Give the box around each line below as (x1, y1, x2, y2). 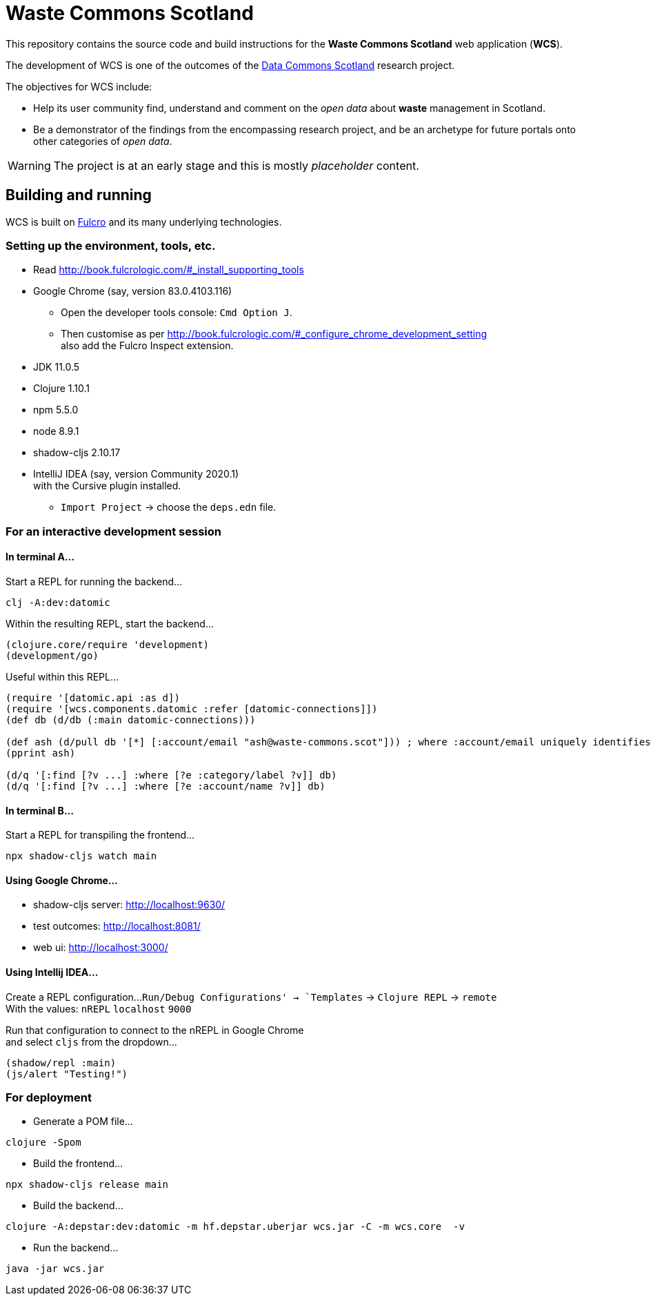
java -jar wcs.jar (6, 1263, 105, 1275)
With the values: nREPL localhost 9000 (6, 1002, 192, 1015)
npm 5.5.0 (33, 404, 79, 416)
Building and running (6, 186, 152, 204)
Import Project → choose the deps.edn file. (61, 501, 277, 513)
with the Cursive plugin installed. (33, 480, 181, 492)
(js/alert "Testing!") (6, 1068, 128, 1079)
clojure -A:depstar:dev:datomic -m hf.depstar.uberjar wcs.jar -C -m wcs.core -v (6, 1221, 465, 1233)
